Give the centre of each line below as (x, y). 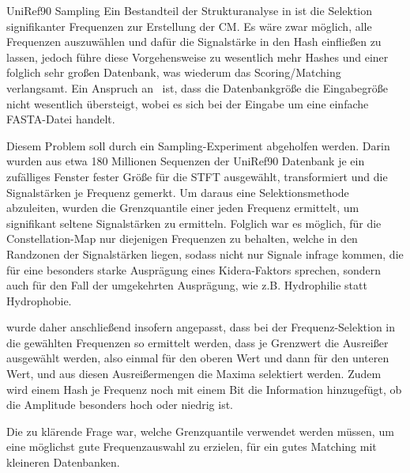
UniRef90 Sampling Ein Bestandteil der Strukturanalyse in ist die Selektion (190, 10)
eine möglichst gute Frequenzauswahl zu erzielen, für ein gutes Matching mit (192, 447)
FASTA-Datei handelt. (61, 119)
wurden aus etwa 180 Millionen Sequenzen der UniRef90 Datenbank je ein (186, 161)
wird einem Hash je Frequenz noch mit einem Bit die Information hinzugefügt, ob (204, 389)
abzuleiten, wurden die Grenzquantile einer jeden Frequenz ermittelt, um (183, 208)
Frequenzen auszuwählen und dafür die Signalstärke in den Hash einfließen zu (194, 42)
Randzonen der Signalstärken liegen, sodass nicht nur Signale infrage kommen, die (205, 254)
